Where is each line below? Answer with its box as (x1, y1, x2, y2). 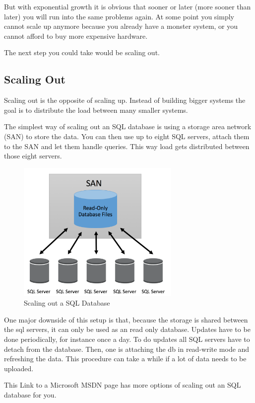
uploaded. (4, 363, 34, 373)
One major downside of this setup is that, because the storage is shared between (4, 314, 248, 324)
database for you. (4, 390, 57, 400)
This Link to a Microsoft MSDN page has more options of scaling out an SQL (4, 380, 241, 390)
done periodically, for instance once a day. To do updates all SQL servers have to (4, 334, 250, 344)
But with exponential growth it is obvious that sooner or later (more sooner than (4, 1, 251, 11)
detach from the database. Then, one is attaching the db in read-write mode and (4, 343, 250, 354)
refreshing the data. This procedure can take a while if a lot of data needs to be (4, 353, 247, 364)
